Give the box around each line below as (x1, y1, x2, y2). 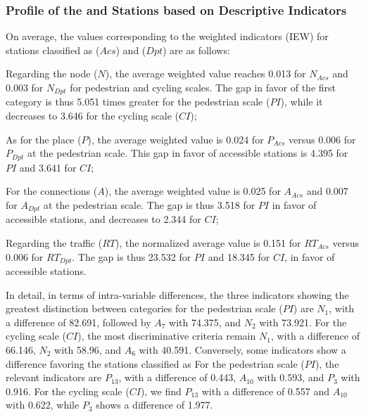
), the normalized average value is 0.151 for (115, 235, 301, 250)
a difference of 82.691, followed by (6, 314, 151, 329)
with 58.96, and (54, 342, 121, 357)
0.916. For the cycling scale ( (6, 383, 130, 398)
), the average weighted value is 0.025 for (104, 184, 281, 198)
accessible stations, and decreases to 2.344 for (6, 212, 201, 226)
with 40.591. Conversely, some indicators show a (139, 342, 346, 357)
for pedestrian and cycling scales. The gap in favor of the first (70, 80, 336, 94)
